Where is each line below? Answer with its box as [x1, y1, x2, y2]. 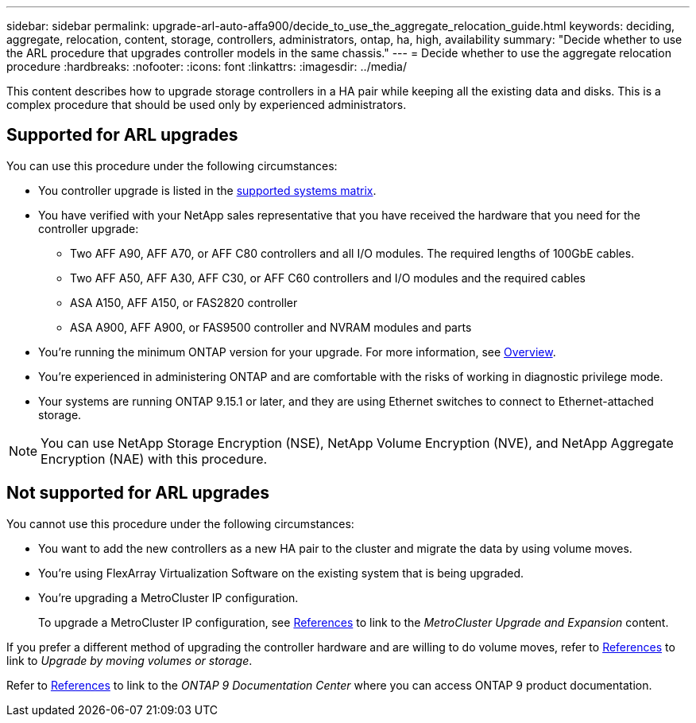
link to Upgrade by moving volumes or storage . [6, 653, 253, 667]
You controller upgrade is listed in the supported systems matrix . [38, 183, 377, 197]
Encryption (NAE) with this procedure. [41, 450, 268, 467]
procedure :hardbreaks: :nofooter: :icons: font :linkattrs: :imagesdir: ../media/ [6, 60, 407, 73]
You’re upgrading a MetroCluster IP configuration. [38, 590, 299, 604]
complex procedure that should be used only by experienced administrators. [6, 98, 407, 111]
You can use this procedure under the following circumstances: [6, 158, 338, 173]
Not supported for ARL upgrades [6, 483, 270, 503]
